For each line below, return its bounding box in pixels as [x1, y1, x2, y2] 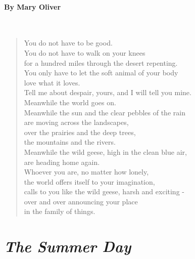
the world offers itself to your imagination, [24, 176, 155, 187]
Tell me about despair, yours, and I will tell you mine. [24, 87, 191, 98]
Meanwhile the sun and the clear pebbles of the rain [24, 107, 185, 117]
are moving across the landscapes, [24, 117, 129, 127]
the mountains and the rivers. [24, 137, 116, 147]
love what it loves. [24, 77, 80, 88]
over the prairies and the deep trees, [24, 126, 136, 137]
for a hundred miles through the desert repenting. [24, 57, 178, 68]
